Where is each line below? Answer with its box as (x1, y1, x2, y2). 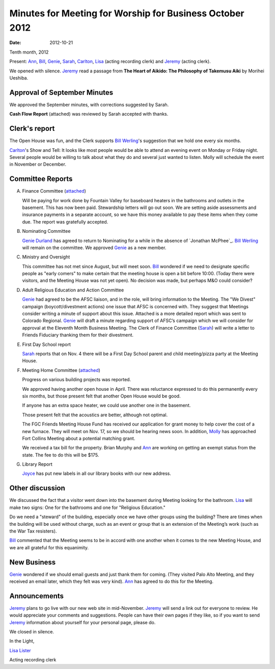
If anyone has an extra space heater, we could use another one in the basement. (22, 403, 191, 409)
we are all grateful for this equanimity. (9, 544, 89, 550)
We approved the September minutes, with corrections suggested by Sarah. (9, 101, 169, 108)
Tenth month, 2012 (9, 49, 49, 55)
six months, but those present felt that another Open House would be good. (22, 393, 181, 399)
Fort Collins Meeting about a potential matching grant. (22, 435, 135, 441)
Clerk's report (9, 124, 55, 133)
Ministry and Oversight (22, 254, 70, 260)
